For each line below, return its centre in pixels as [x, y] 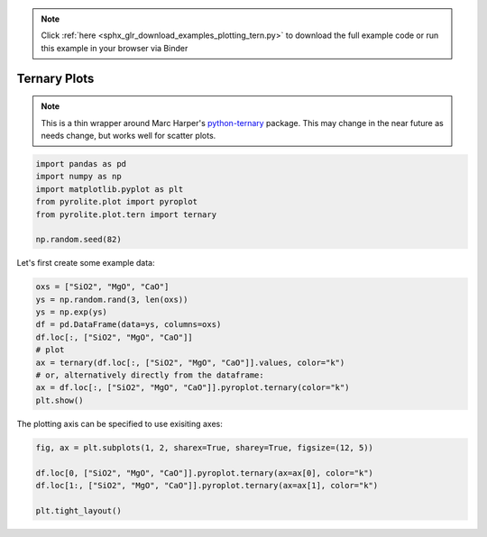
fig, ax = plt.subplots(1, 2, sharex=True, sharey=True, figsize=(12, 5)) [205, 447]
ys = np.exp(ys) [72, 312]
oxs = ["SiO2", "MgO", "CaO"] [102, 287]
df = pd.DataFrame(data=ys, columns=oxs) [129, 325]
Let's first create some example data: [86, 263]
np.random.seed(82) [78, 240]
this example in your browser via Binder [115, 48]
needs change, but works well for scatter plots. [129, 135]
